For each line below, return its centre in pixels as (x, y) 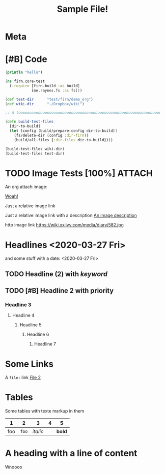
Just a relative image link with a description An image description (71, 216)
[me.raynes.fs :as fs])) (57, 90)
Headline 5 (30, 325)
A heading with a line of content (71, 453)
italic (38, 432)
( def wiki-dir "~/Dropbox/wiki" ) (45, 104)
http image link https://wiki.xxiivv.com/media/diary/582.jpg (65, 225)
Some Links (29, 364)
